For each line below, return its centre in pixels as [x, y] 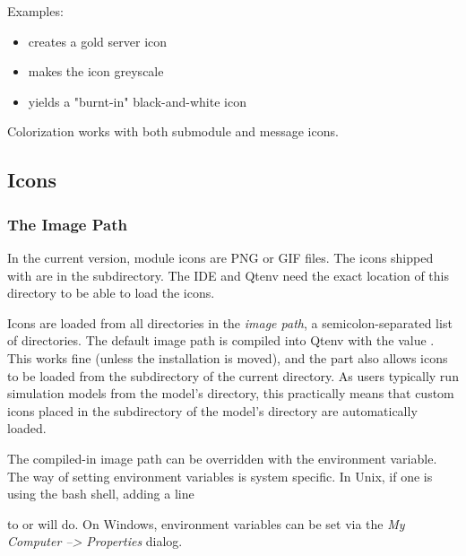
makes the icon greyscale [96, 71]
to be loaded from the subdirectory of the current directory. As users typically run [233, 375]
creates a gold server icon [98, 41]
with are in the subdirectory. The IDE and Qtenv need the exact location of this [229, 275]
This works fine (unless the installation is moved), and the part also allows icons [228, 357]
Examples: [35, 11]
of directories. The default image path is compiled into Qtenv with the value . [221, 340]
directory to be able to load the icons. [111, 293]
